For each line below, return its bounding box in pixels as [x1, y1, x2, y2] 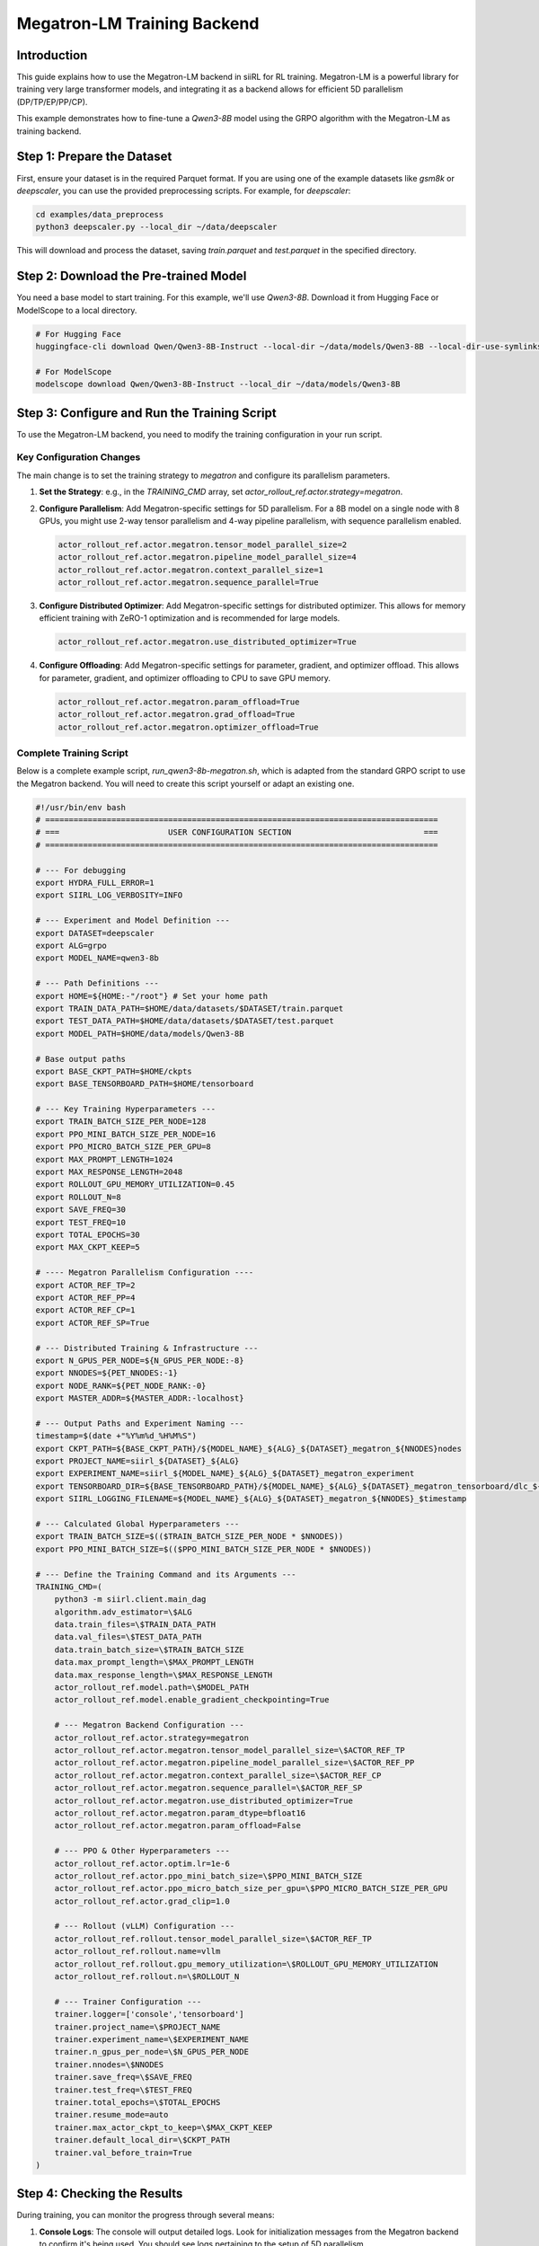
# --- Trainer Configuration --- [54, 1996, 202, 2007]
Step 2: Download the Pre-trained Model [16, 269, 247, 284]
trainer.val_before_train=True [54, 2147, 192, 2158]
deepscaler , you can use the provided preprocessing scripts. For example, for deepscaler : [16, 185, 351, 196]
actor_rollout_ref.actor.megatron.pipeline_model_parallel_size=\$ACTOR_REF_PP [54, 1757, 415, 1768]
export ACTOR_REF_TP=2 [35, 1280, 136, 1290]
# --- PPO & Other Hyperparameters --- [54, 1846, 231, 1856]
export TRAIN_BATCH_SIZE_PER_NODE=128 [35, 1117, 207, 1127]
